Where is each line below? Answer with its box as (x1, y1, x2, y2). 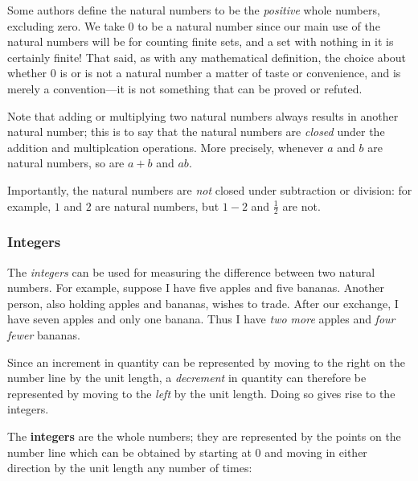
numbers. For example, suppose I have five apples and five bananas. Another (7, 279, 384, 296)
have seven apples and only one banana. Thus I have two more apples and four (7, 310, 395, 327)
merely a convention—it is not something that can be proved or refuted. (7, 80, 363, 97)
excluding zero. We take (7, 17, 125, 34)
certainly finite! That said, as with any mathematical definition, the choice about (7, 48, 407, 65)
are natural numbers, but (95, 197, 219, 214)
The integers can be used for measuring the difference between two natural (7, 263, 375, 280)
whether (7, 64, 47, 81)
